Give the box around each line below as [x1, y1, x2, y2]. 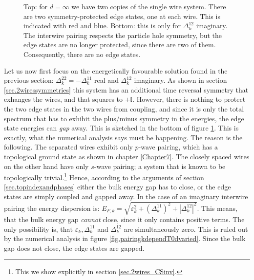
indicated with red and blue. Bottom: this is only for [23, 20, 181, 31]
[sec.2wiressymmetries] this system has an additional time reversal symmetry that [4, 84, 249, 94]
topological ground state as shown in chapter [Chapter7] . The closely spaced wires [4, 151, 250, 161]
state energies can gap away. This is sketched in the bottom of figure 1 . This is [4, 123, 239, 133]
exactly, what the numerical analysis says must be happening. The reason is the [4, 132, 243, 142]
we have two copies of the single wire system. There [71, 1, 226, 11]
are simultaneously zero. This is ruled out [124, 224, 248, 234]
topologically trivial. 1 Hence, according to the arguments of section [4, 171, 204, 182]
